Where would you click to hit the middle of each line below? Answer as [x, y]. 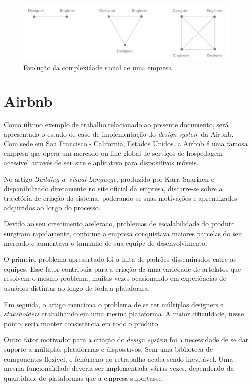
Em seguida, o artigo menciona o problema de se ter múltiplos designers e [114, 304]
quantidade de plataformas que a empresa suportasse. [84, 377]
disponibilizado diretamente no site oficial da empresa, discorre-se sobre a [113, 188]
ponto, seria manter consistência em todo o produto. [82, 323]
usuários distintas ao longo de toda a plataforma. [77, 287]
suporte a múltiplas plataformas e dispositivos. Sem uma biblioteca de [108, 349]
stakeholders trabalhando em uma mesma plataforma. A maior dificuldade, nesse [124, 314]
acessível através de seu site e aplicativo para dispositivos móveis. [101, 162]
